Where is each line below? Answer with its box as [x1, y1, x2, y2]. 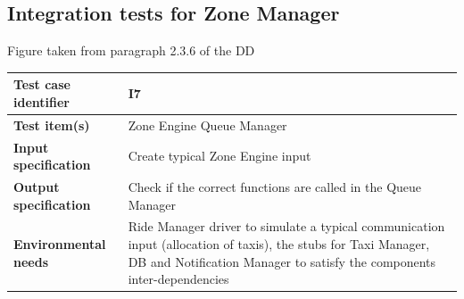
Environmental [13, 235, 106, 253]
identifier [13, 92, 70, 111]
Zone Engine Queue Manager [128, 115, 287, 134]
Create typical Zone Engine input [128, 146, 311, 165]
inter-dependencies [128, 270, 229, 288]
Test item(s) [13, 115, 90, 134]
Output [13, 178, 60, 196]
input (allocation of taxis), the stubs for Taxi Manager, [128, 235, 430, 253]
